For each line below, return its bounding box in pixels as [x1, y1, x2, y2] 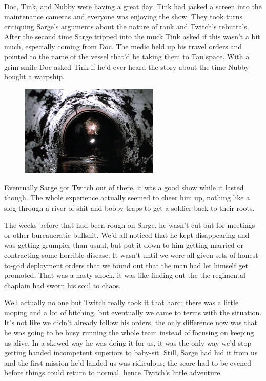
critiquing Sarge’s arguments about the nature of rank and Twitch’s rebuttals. [4, 21, 249, 32]
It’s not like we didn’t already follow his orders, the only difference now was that [4, 317, 257, 328]
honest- [237, 249, 261, 260]
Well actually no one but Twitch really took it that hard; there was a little [4, 297, 239, 308]
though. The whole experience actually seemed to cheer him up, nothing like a [4, 192, 250, 203]
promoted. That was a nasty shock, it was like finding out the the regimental [4, 270, 245, 280]
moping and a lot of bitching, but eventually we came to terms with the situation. [4, 307, 262, 317]
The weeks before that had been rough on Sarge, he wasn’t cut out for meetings [4, 219, 255, 230]
